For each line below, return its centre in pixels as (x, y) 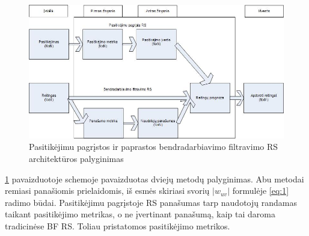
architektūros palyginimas (76, 159)
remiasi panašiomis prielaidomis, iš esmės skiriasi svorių (107, 191)
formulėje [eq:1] (261, 191)
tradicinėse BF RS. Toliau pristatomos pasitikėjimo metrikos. (118, 226)
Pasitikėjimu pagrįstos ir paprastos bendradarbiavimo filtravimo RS (154, 147)
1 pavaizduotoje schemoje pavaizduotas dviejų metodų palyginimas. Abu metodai (154, 179)
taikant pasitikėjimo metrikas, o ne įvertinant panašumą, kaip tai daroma (140, 214)
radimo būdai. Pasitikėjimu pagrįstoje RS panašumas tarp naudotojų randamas (151, 202)
